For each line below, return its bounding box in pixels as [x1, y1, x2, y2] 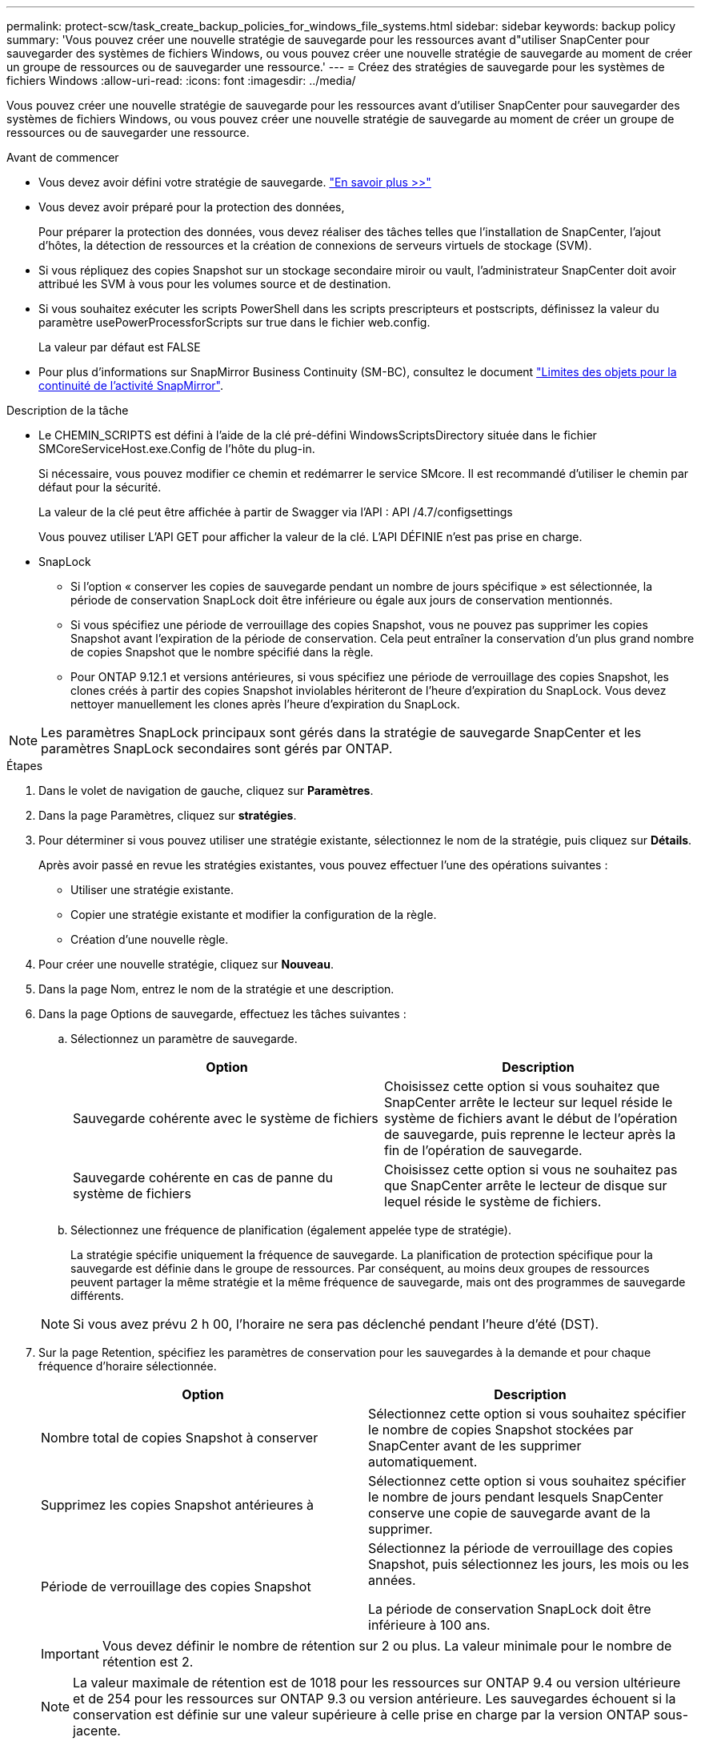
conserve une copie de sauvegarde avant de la [368, 1505, 651, 1521]
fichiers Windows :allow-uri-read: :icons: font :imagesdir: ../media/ [6, 74, 356, 87]
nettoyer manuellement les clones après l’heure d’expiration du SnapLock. [70, 697, 460, 711]
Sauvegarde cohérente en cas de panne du [73, 1169, 333, 1185]
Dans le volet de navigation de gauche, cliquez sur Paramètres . [38, 784, 374, 797]
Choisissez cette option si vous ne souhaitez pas [384, 1161, 678, 1177]
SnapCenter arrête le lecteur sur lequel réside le [384, 1094, 673, 1110]
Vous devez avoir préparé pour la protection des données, [38, 200, 345, 214]
